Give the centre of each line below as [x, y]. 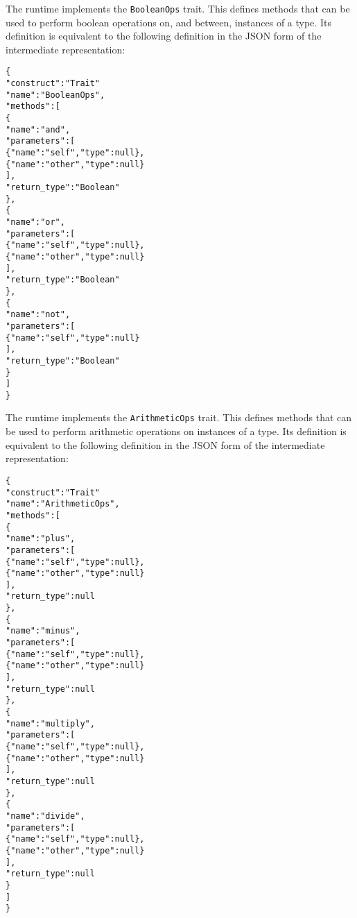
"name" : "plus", [41, 539]
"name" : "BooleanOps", [55, 95]
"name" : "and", [38, 129]
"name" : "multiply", [50, 723]
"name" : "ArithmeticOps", [63, 504]
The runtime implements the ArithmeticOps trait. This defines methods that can [179, 417]
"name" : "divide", [45, 816]
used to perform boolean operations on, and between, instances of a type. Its [168, 22]
